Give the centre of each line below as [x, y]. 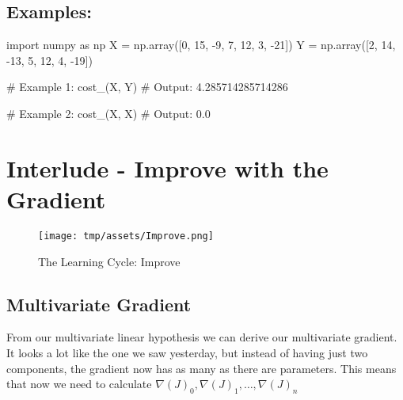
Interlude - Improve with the [167, 168]
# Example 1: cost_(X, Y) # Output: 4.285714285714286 [147, 87]
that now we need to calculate [79, 384]
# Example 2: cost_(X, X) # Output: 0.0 [108, 113]
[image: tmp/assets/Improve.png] [126, 236]
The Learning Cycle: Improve [109, 261]
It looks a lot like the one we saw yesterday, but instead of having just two [187, 352]
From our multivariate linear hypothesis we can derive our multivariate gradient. [202, 337]
